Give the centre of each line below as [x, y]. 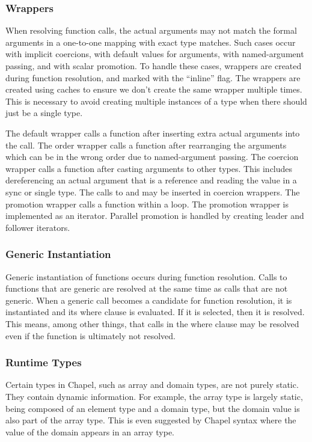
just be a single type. [44, 113]
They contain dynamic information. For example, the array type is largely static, [154, 396]
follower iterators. [38, 227]
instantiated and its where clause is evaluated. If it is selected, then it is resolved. [155, 312]
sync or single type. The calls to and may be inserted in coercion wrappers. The [153, 192]
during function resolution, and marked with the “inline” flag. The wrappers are [153, 77]
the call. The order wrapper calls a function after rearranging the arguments [146, 145]
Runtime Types [44, 362]
